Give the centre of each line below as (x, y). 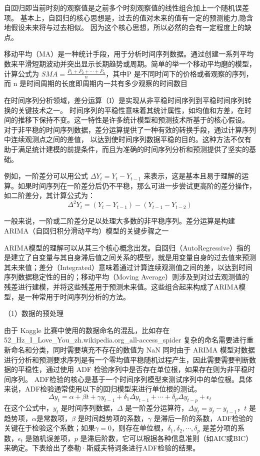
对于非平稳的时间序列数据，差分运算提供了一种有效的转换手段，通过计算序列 (130, 129)
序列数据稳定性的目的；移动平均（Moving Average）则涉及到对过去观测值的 (127, 277)
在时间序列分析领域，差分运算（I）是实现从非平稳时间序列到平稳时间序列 (124, 100)
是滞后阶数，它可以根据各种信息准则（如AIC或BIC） (166, 438)
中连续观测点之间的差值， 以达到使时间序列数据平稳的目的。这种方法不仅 (124, 139)
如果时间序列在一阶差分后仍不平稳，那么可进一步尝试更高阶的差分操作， (137, 185)
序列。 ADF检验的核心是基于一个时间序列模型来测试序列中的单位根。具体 (131, 379)
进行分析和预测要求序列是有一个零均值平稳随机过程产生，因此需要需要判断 (126, 359)
